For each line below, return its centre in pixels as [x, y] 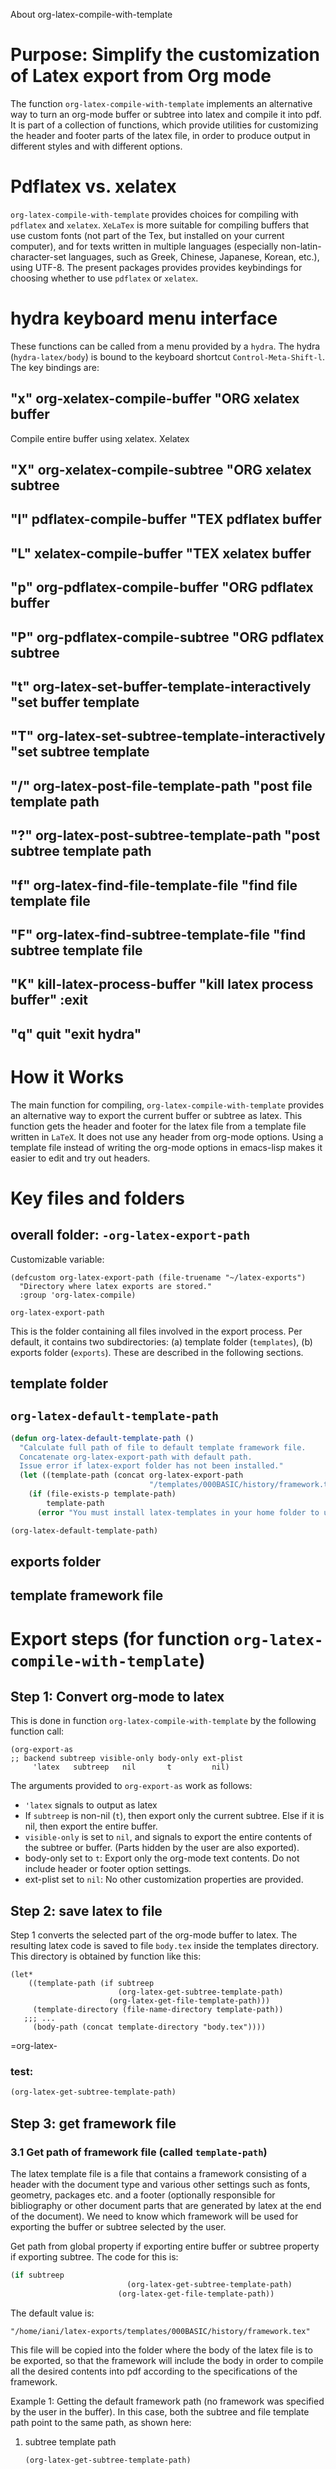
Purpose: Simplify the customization [165, 55]
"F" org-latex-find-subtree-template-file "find [158, 934]
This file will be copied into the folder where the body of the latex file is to [161, 2350]
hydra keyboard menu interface [144, 318]
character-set [38, 256]
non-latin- [301, 246]
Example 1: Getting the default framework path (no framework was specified [167, 2401]
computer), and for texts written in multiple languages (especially [144, 246]
